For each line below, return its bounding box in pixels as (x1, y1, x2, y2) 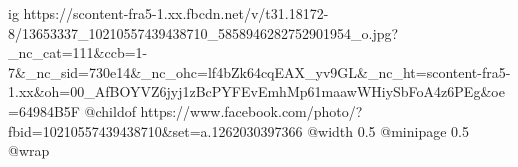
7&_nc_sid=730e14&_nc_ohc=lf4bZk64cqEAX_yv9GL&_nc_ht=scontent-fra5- (8, 61, 511, 82)
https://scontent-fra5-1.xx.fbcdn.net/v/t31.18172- (23, 3, 329, 23)
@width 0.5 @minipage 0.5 (307, 120, 469, 141)
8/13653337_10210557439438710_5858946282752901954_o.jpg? (8, 22, 399, 43)
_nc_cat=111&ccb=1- (8, 42, 148, 63)
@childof (84, 100, 136, 121)
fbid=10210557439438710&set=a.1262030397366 (8, 120, 303, 141)
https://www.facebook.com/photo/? (140, 100, 363, 121)
